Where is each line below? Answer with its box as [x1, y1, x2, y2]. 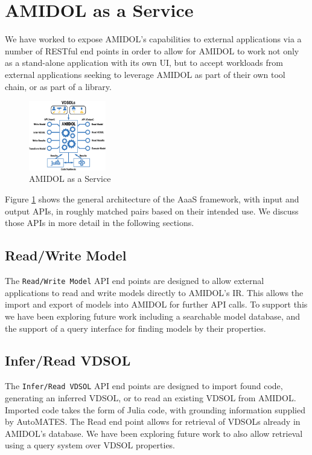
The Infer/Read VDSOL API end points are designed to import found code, [5, 379, 283, 392]
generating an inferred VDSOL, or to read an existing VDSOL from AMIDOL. [5, 391, 296, 404]
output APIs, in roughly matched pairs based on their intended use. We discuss [5, 204, 299, 217]
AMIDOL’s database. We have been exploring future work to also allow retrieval [5, 427, 303, 439]
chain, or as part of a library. [5, 80, 112, 92]
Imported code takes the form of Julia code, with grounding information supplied [5, 403, 305, 416]
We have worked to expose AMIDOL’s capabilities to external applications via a [5, 33, 302, 45]
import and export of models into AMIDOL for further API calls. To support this [5, 298, 308, 311]
